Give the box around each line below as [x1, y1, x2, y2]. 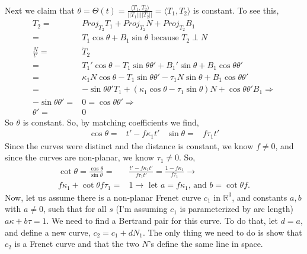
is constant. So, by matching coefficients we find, [23, 115, 199, 128]
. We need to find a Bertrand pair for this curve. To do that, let [46, 214, 278, 226]
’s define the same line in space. [148, 237, 263, 250]
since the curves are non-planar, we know [5, 151, 154, 163]
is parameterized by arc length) [180, 202, 294, 215]
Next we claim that [5, 4, 75, 16]
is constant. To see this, [193, 4, 279, 16]
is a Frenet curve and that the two [14, 237, 139, 250]
